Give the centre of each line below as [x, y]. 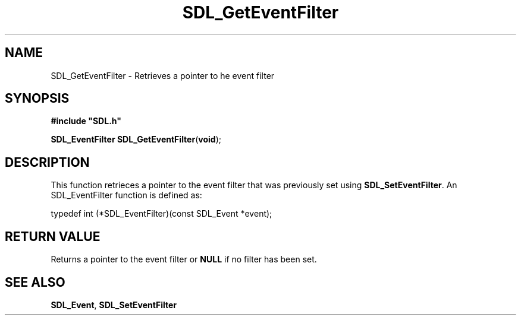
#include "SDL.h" [86, 121]
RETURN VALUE [53, 236]
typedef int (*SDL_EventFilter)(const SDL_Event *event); [161, 214]
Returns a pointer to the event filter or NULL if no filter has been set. [184, 259]
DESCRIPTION [47, 162]
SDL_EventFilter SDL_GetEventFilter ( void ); [136, 140]
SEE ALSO [35, 282]
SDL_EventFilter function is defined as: [126, 195]
